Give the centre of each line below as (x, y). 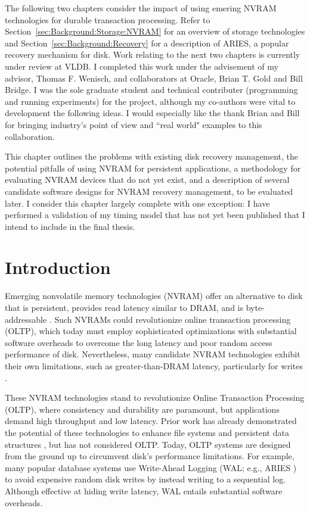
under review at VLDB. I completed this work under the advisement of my (142, 66)
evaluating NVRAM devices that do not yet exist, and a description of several (147, 180)
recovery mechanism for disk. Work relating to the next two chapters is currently (153, 54)
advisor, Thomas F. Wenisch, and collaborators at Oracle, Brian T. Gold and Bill (154, 78)
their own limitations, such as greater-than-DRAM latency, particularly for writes (154, 365)
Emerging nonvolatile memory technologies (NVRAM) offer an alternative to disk (154, 296)
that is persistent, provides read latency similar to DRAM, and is (124, 307)
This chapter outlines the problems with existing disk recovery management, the (152, 156)
